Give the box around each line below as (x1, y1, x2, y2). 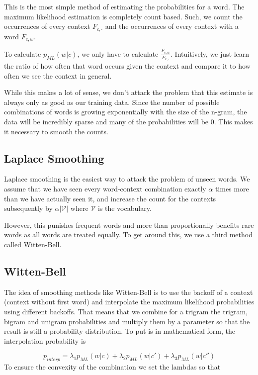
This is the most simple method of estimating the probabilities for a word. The (4, 1, 245, 11)
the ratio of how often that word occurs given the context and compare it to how (4, 61, 251, 71)
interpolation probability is (4, 335, 86, 346)
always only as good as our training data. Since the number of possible (4, 96, 220, 107)
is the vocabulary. (97, 203, 152, 213)
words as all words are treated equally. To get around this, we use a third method (4, 229, 253, 240)
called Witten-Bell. (4, 239, 62, 249)
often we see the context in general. (4, 70, 112, 81)
